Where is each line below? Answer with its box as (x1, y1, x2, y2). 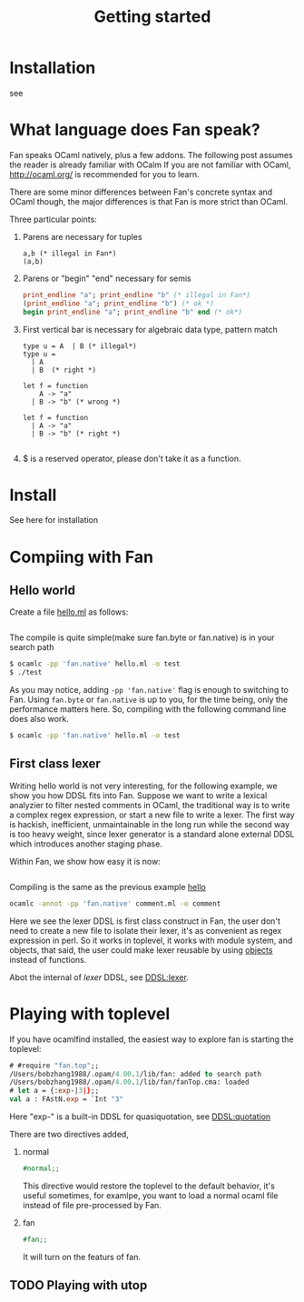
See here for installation (9, 515, 99, 526)
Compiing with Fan (9, 546, 154, 567)
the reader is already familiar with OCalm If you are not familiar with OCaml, (9, 159, 291, 170)
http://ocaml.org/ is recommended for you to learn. (9, 168, 200, 179)
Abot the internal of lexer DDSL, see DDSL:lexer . (9, 971, 189, 983)
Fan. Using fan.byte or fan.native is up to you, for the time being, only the (9, 694, 289, 706)
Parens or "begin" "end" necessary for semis (22, 273, 192, 284)
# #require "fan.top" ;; (9, 1061, 100, 1070)
